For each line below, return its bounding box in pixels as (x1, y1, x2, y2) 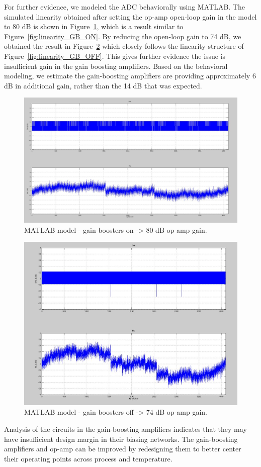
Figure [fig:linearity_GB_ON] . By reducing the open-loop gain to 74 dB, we (4, 31, 241, 41)
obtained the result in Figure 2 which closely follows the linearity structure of (4, 41, 244, 51)
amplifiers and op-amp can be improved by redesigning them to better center (4, 443, 241, 454)
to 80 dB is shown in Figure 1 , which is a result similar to (4, 21, 184, 32)
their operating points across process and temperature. (4, 453, 172, 463)
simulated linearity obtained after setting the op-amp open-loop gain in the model (4, 11, 257, 22)
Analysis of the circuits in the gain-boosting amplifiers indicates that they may (4, 424, 247, 434)
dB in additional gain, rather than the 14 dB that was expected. (4, 80, 202, 90)
